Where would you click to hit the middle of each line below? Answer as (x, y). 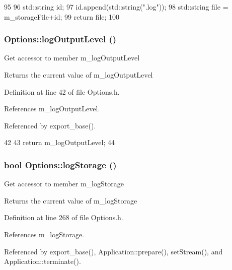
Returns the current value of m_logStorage (71, 200)
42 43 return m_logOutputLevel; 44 (60, 142)
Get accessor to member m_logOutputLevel (72, 58)
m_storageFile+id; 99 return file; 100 (62, 16)
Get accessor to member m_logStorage (64, 184)
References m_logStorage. (44, 234)
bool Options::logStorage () (60, 164)
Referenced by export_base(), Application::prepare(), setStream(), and (113, 251)
